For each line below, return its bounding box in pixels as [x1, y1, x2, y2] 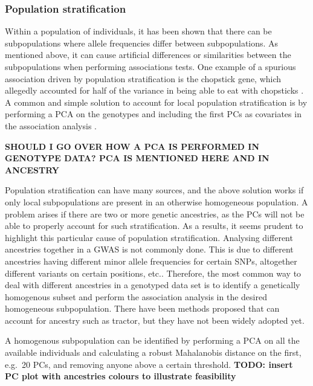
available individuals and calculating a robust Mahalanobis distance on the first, [5, 346, 302, 359]
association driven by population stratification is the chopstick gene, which [5, 72, 282, 85]
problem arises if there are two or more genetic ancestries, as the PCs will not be [5, 207, 305, 220]
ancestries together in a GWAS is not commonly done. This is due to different [5, 243, 294, 256]
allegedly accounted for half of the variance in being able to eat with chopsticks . [5, 84, 304, 97]
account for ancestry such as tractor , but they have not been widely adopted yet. [5, 314, 305, 326]
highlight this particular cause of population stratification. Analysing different [5, 231, 293, 243]
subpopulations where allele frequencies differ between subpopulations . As [5, 36, 279, 49]
